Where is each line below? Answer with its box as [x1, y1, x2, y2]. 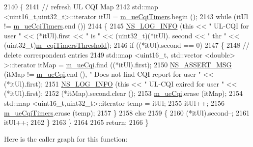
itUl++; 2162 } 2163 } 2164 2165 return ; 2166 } [4, 117, 149, 127]
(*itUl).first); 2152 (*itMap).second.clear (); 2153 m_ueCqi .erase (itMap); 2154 [4, 88, 243, 98]
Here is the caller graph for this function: [4, 133, 128, 144]
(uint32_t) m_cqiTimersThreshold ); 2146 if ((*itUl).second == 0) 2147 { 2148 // [4, 40, 250, 50]
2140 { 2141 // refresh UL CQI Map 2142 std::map [4, 1, 158, 11]
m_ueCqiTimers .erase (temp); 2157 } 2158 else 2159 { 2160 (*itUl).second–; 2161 [4, 107, 250, 118]
